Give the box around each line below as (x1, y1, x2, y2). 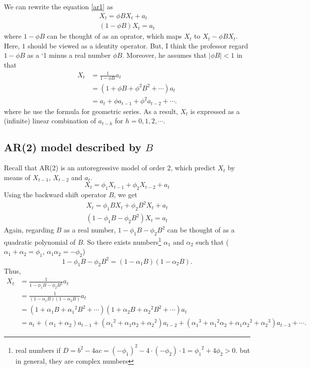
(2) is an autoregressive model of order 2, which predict (49, 162, 216, 173)
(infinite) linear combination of (4, 115, 96, 126)
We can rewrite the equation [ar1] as (4, 1, 113, 11)
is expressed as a (190, 106, 240, 116)
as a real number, (64, 225, 116, 235)
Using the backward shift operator (4, 189, 107, 200)
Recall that (4, 162, 37, 173)
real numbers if (15, 345, 61, 355)
